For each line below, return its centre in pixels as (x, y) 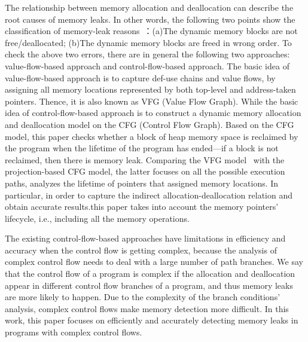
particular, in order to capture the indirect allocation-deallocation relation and (149, 195)
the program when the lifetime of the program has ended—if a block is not (142, 148)
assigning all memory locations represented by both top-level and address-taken (150, 89)
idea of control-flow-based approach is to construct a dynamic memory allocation (153, 113)
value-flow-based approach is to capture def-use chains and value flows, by (140, 77)
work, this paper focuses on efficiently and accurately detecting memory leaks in (152, 320)
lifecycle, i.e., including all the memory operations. (97, 218)
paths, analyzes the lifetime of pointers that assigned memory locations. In (142, 183)
